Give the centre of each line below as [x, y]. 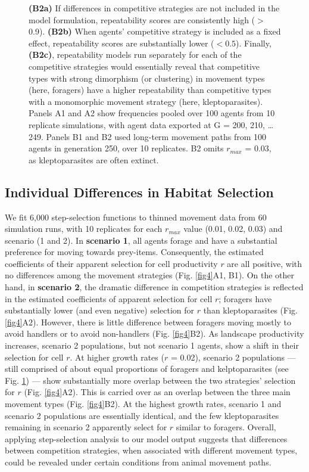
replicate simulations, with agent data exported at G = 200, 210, [147, 124]
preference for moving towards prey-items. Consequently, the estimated [134, 252]
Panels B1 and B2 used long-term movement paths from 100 [156, 136]
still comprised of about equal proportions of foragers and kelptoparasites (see [147, 369]
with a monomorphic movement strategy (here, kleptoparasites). [146, 101]
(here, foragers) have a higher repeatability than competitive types [150, 90]
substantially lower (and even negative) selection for [100, 310]
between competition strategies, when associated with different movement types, [151, 450]
